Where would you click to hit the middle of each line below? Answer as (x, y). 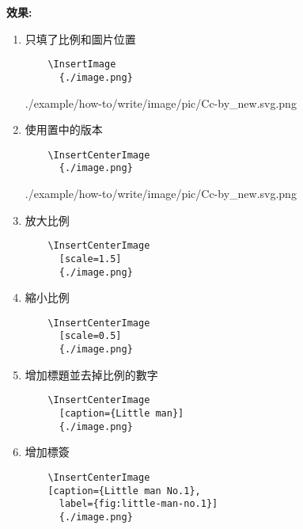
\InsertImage (82, 65)
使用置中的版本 (64, 129)
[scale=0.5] (90, 336)
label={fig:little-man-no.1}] (138, 504)
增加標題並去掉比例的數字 (91, 374)
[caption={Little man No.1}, (124, 491)
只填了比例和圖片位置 (80, 38)
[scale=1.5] (90, 259)
